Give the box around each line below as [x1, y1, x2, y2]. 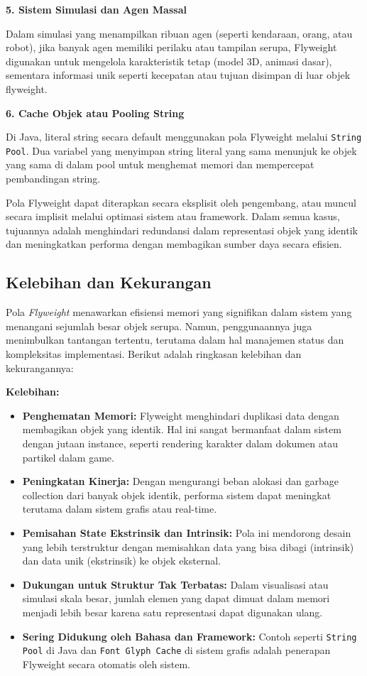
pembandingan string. [6, 171, 101, 186]
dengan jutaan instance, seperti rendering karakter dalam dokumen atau [22, 435, 338, 450]
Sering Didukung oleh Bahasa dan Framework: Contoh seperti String [22, 628, 357, 643]
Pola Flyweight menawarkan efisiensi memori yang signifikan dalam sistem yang [6, 305, 352, 320]
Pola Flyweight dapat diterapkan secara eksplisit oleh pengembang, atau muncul [6, 195, 356, 209]
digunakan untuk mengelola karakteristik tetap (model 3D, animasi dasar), [6, 53, 332, 68]
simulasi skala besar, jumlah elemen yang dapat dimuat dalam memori [22, 591, 330, 606]
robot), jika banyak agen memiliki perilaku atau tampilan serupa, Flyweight [6, 40, 337, 55]
